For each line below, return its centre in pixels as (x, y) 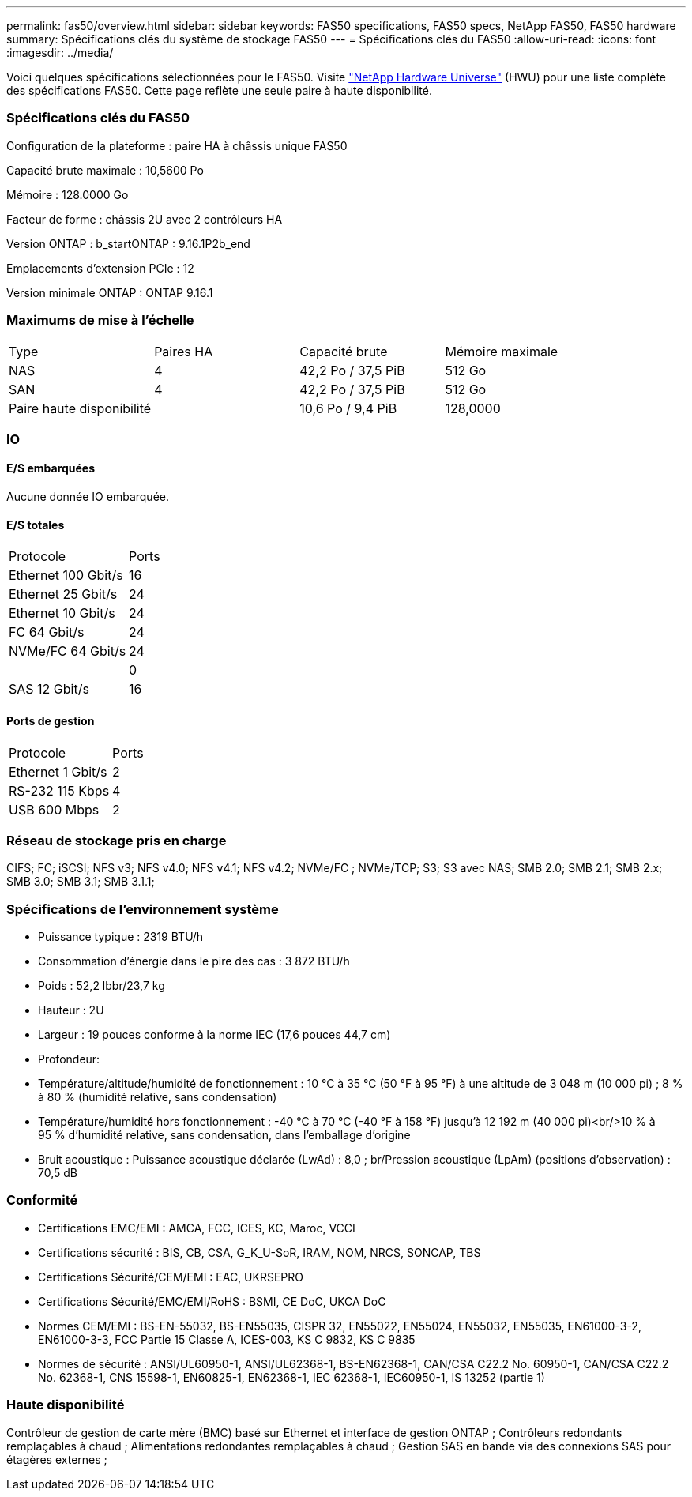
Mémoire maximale (502, 351)
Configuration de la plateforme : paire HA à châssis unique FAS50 (177, 145)
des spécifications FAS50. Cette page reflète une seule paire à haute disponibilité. (219, 90)
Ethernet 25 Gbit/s (63, 594)
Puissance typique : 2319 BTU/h (121, 937)
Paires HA (184, 351)
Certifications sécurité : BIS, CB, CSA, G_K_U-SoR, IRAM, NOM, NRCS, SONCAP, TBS (259, 1252)
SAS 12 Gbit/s (49, 689)
